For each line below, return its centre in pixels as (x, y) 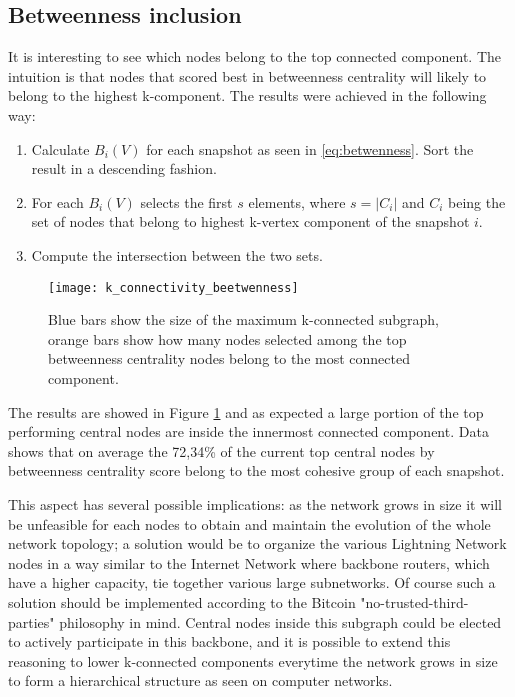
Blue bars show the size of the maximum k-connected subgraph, (243, 319)
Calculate (60, 148)
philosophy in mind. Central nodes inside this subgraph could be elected (280, 621)
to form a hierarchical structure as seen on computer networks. (200, 680)
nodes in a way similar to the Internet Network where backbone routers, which (249, 562)
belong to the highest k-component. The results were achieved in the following (247, 95)
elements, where (297, 201)
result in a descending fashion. (124, 168)
